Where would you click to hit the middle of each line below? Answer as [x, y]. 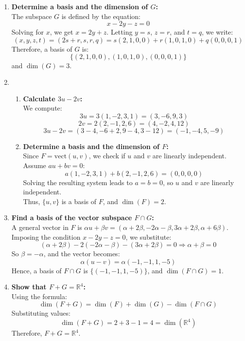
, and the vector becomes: [82, 254]
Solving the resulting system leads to [78, 182]
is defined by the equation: [101, 16]
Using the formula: [39, 296]
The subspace [32, 16]
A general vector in [40, 227]
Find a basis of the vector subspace [72, 218]
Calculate [39, 98]
